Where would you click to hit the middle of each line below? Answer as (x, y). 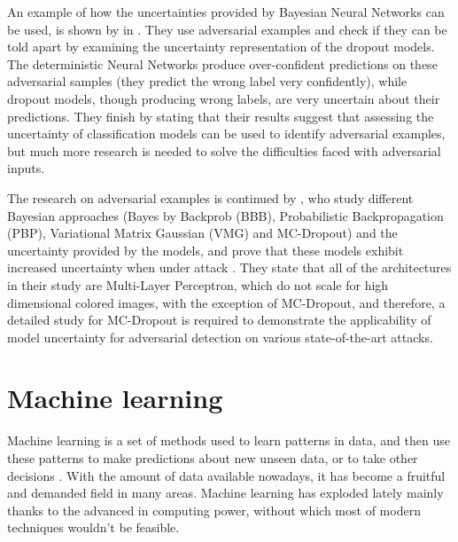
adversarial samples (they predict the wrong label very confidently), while (207, 81)
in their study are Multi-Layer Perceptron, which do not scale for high (198, 284)
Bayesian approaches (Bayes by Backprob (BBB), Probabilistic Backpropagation (225, 215)
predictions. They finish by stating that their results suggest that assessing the (221, 116)
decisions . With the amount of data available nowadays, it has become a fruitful (226, 475)
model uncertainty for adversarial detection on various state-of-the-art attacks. (220, 337)
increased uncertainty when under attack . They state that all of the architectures (229, 267)
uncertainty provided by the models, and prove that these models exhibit (206, 250)
